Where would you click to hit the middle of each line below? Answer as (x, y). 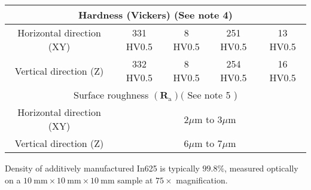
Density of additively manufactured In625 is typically (102, 168)
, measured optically (261, 168)
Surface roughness (111, 95)
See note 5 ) (212, 95)
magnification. (202, 180)
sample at (135, 180)
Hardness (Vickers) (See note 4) (155, 15)
